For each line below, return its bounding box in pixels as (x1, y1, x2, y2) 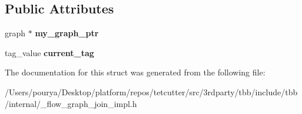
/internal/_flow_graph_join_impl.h (5, 97, 137, 109)
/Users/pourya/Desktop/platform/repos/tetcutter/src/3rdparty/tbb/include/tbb (5, 85, 298, 98)
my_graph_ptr (35, 27, 99, 39)
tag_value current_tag (5, 46, 94, 58)
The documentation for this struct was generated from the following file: (5, 66, 266, 78)
